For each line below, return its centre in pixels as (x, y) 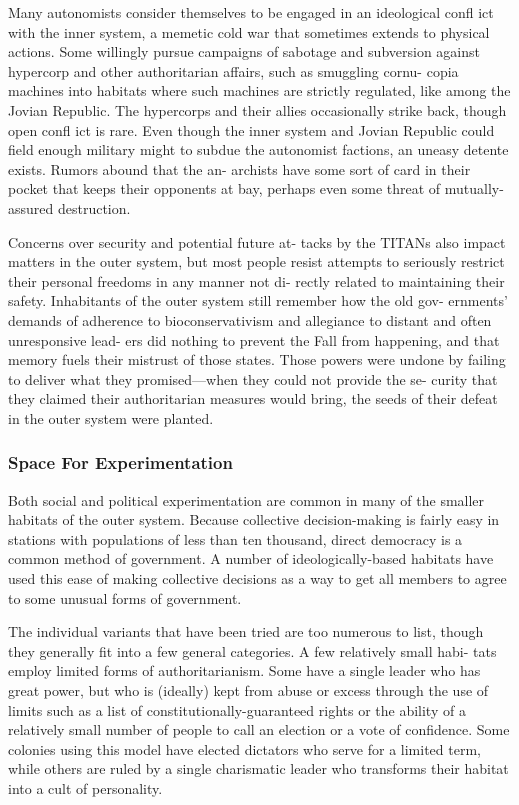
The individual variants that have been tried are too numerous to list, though (246, 631)
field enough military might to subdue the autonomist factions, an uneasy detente (258, 149)
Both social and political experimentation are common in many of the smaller (246, 499)
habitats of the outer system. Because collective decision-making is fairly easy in (254, 519)
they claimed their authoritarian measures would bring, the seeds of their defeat (253, 398)
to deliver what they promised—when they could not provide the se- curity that (253, 378)
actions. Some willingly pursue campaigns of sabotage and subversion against (244, 51)
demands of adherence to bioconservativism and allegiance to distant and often (250, 319)
